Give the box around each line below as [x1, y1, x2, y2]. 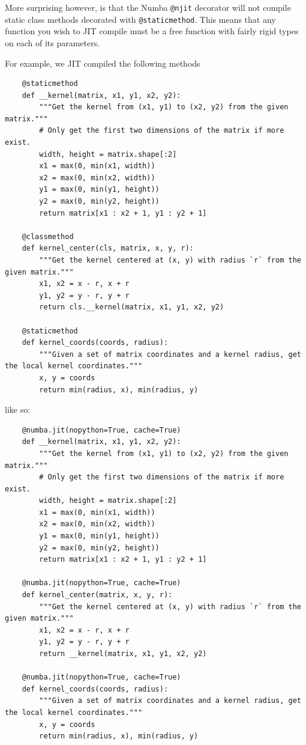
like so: [5, 403, 31, 416]
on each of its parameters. [5, 36, 100, 49]
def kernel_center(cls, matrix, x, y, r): [22, 244, 194, 253]
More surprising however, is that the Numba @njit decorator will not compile [5, 1, 291, 13]
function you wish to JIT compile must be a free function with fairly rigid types [5, 25, 299, 37]
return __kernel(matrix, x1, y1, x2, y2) [39, 649, 207, 658]
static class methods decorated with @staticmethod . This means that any [5, 13, 276, 25]
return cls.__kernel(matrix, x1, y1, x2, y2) [39, 303, 224, 312]
